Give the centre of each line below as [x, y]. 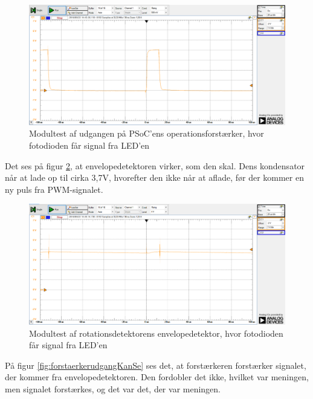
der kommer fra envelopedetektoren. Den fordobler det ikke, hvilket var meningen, [157, 377]
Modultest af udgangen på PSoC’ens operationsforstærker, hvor [147, 133]
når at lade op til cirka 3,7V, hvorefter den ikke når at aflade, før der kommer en [154, 177]
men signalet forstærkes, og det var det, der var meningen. [113, 389]
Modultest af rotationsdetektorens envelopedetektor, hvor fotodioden [156, 333]
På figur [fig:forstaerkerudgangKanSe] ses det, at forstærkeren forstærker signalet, [156, 365]
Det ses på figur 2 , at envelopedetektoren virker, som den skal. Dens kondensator [155, 165]
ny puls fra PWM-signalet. [54, 189]
